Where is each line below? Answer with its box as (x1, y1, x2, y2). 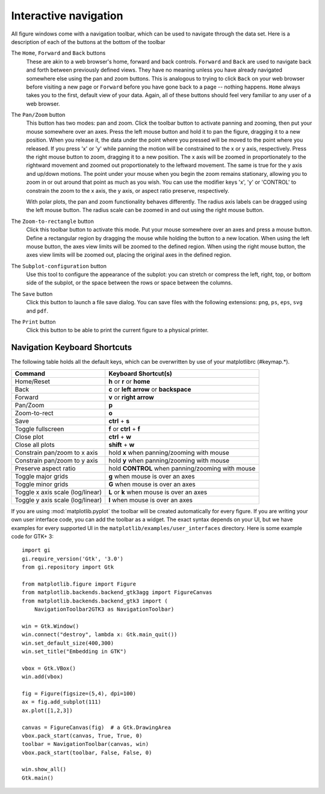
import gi (22, 547, 51, 554)
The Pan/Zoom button (11, 111, 66, 119)
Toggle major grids (14, 472, 69, 480)
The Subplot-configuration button (11, 262, 107, 269)
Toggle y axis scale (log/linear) (14, 496, 102, 504)
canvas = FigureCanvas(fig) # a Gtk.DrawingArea (22, 724, 172, 731)
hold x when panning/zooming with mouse (108, 448, 230, 457)
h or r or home (108, 377, 150, 386)
